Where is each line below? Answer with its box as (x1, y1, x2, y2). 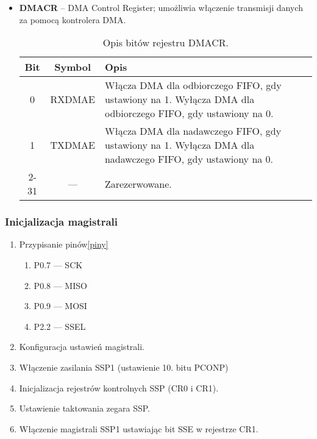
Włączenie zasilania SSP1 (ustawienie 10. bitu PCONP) (19, 360, 229, 373)
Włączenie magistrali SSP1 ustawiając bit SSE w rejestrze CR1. (19, 422, 258, 435)
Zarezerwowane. (104, 176, 172, 191)
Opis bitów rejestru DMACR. (102, 35, 229, 50)
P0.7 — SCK (34, 259, 83, 271)
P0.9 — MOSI (34, 299, 87, 312)
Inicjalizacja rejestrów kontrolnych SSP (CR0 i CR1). (19, 381, 219, 394)
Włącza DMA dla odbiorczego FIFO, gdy (104, 78, 282, 93)
